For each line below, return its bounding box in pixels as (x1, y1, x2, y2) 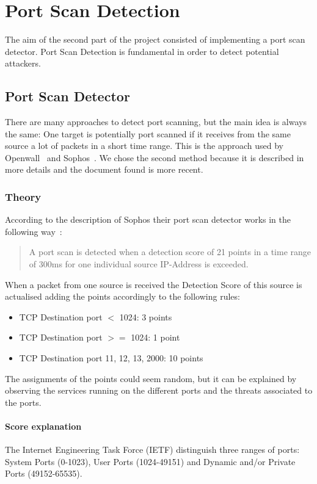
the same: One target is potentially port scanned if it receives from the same (5, 127, 291, 140)
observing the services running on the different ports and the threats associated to (5, 384, 313, 397)
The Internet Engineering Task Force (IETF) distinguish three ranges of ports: (5, 443, 300, 456)
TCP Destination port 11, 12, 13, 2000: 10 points (19, 352, 203, 364)
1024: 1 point (131, 331, 180, 344)
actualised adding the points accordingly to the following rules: (5, 290, 240, 303)
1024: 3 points (119, 310, 172, 323)
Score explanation (5, 420, 82, 433)
